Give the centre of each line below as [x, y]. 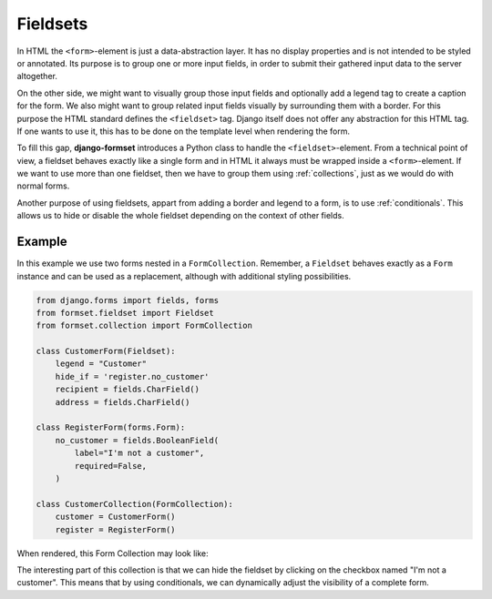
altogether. [37, 76]
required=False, [111, 466]
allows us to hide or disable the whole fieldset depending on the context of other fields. [181, 216]
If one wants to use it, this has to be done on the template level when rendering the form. [184, 131]
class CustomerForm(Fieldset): [106, 351]
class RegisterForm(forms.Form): [111, 427]
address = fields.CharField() [123, 402]
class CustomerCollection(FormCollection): [135, 504]
